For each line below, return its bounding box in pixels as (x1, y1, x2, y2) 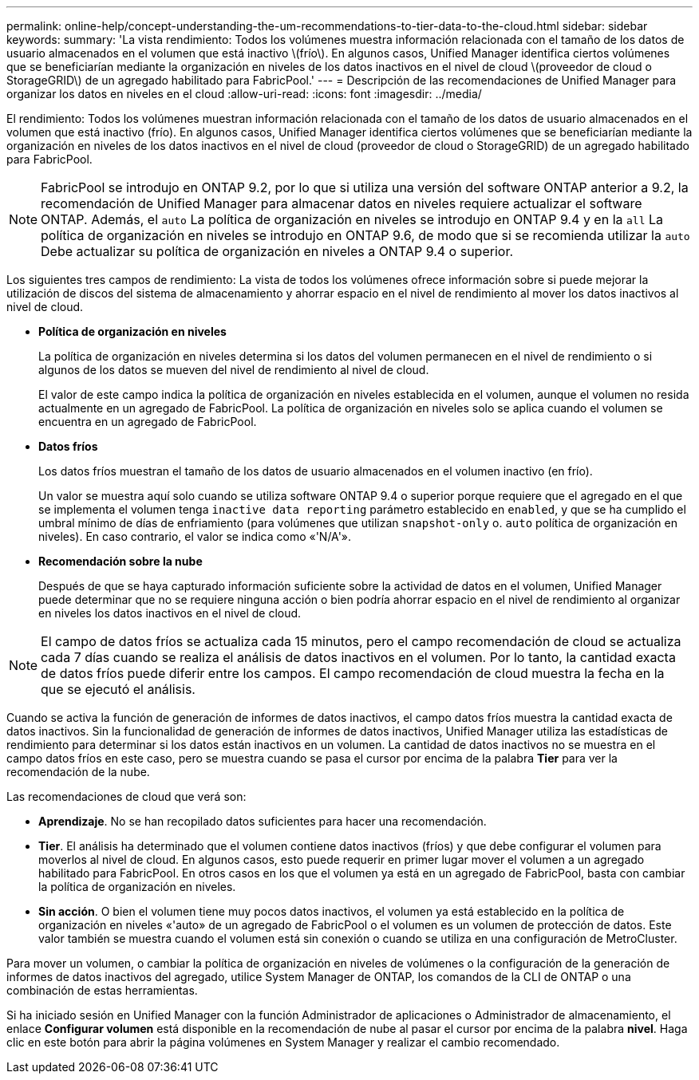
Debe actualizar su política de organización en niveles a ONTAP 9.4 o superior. (41, 243, 514, 259)
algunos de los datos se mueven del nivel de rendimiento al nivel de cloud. (38, 363, 429, 376)
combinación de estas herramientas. (6, 983, 198, 997)
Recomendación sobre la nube (38, 554, 203, 568)
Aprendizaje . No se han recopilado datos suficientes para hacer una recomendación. (38, 814, 487, 828)
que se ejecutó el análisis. (41, 681, 195, 697)
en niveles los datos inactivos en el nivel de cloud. (38, 606, 302, 620)
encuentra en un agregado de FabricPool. (38, 415, 257, 428)
